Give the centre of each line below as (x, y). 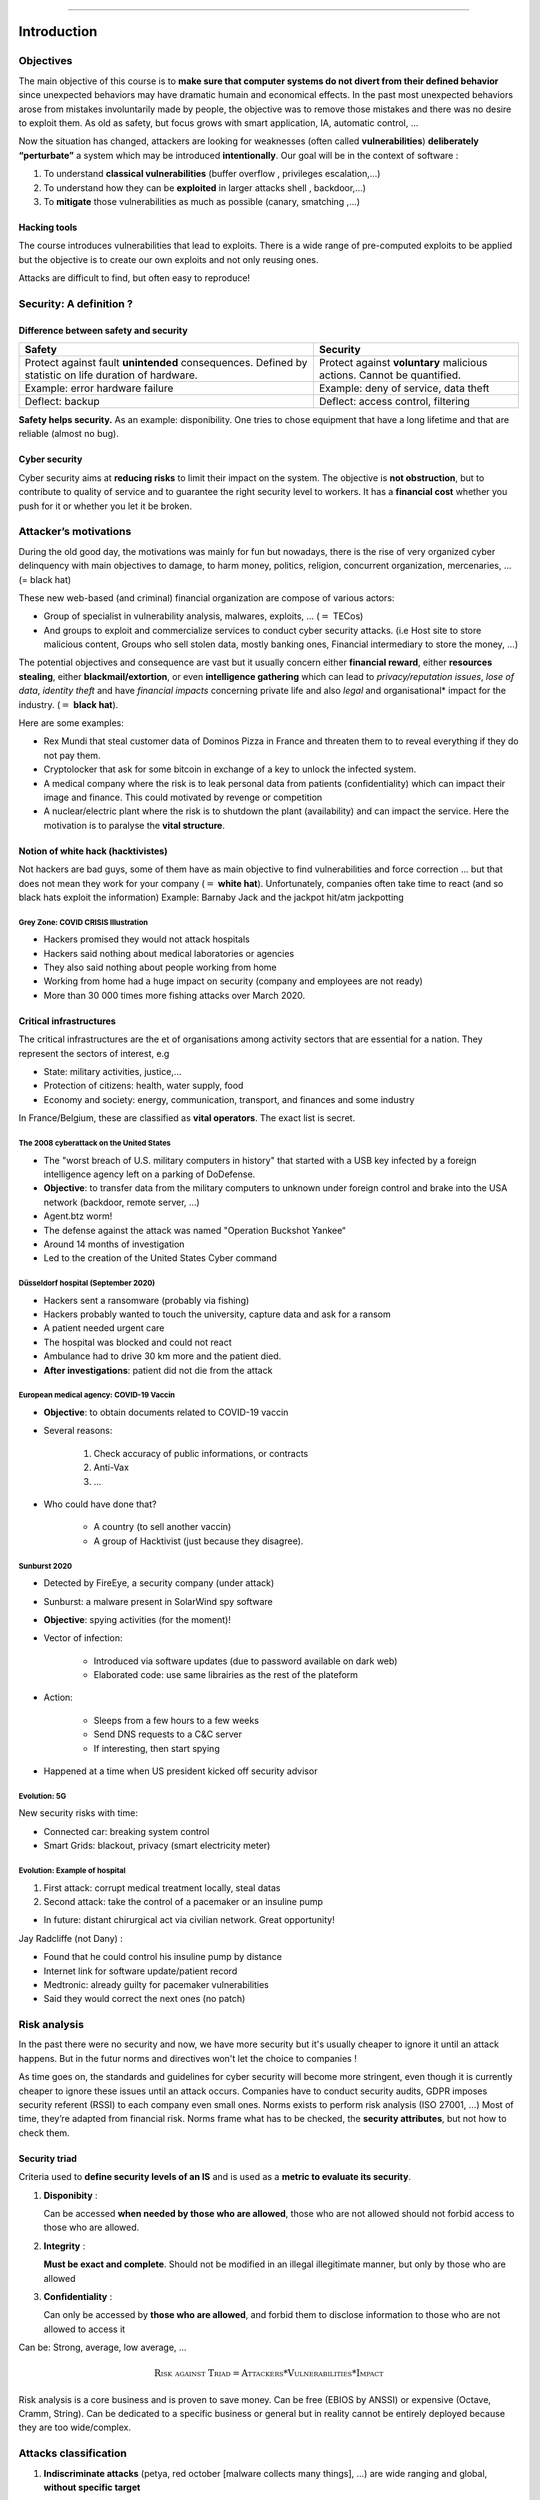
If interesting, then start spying (156, 1748)
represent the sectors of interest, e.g (94, 1053)
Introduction (58, 31)
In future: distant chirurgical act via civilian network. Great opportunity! (189, 1920)
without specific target (92, 2487)
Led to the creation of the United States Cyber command (160, 1258)
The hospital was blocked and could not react (137, 1342)
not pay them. (72, 755)
